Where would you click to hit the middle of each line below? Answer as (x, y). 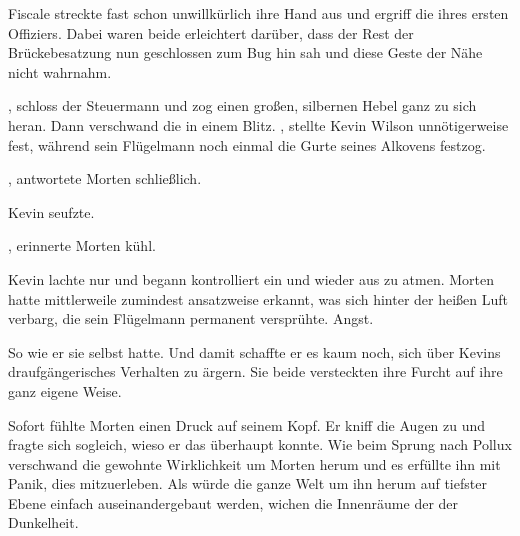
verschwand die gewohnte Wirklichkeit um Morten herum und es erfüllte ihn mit (254, 463)
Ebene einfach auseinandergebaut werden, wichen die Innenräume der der (233, 502)
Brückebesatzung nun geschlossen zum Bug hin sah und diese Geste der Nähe (245, 52)
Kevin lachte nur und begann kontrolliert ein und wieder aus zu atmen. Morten (251, 278)
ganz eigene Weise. (65, 390)
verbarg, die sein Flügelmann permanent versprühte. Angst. (191, 318)
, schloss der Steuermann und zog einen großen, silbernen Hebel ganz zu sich (242, 105)
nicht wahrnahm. (60, 71)
